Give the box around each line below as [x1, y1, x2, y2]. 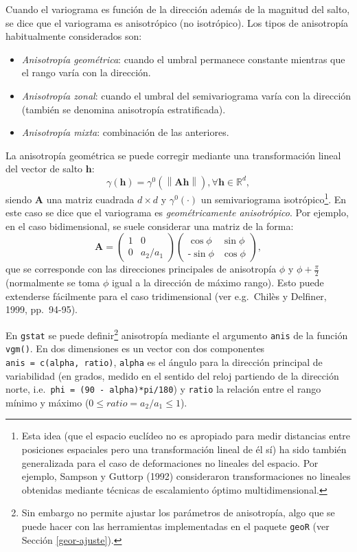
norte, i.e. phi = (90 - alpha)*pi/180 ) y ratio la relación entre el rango [5, 382, 321, 396]
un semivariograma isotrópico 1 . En [200, 189, 347, 206]
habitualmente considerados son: [5, 29, 142, 43]
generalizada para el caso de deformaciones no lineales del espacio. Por [21, 455, 319, 470]
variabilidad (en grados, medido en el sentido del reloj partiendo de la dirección [5, 368, 339, 382]
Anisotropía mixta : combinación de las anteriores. [21, 125, 229, 139]
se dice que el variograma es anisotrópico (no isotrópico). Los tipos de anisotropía [5, 15, 349, 30]
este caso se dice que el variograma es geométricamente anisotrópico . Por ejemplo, [5, 205, 349, 220]
